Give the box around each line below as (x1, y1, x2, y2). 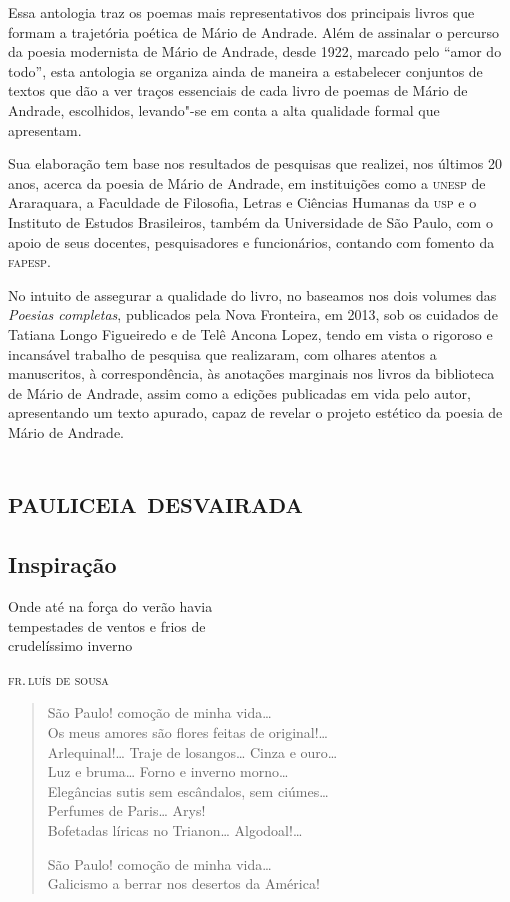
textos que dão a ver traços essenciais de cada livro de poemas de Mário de (8, 80, 468, 101)
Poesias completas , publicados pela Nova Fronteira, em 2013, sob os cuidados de (8, 304, 498, 325)
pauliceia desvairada (8, 480, 303, 521)
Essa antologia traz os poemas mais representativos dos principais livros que (8, 2, 475, 22)
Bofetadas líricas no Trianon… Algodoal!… (47, 819, 303, 840)
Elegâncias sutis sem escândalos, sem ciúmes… (47, 780, 329, 801)
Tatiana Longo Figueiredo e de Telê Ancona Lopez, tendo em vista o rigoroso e (8, 323, 493, 344)
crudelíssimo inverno (8, 635, 133, 656)
